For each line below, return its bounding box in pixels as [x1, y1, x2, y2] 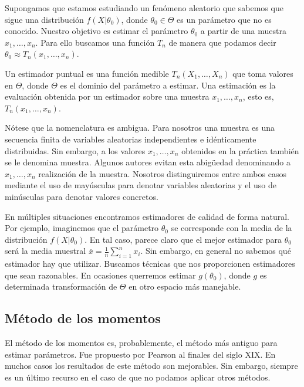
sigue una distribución [5, 13, 84, 25]
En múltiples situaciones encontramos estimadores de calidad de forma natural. [5, 210, 289, 222]
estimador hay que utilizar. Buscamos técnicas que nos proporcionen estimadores [5, 257, 295, 270]
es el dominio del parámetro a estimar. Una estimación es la [60, 79, 276, 91]
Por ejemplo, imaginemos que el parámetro [5, 222, 159, 234]
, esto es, [242, 90, 274, 103]
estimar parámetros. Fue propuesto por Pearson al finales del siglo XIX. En [5, 348, 276, 360]
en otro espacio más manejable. [129, 280, 241, 293]
